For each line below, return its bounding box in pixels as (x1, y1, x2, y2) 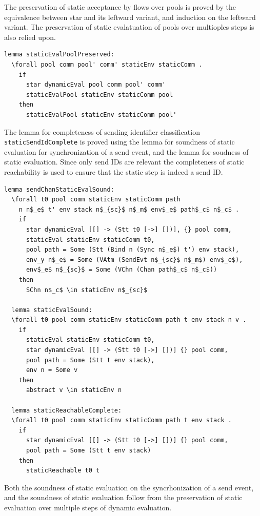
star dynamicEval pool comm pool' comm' (26, 81, 166, 89)
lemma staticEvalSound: (11, 306, 92, 314)
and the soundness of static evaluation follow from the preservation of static (4, 492, 243, 503)
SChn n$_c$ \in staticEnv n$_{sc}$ (26, 286, 148, 294)
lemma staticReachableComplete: (11, 406, 122, 414)
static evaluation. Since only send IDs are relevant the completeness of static (4, 156, 245, 167)
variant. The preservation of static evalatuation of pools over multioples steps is (4, 22, 254, 32)
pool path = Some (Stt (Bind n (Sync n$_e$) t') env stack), (26, 246, 239, 254)
